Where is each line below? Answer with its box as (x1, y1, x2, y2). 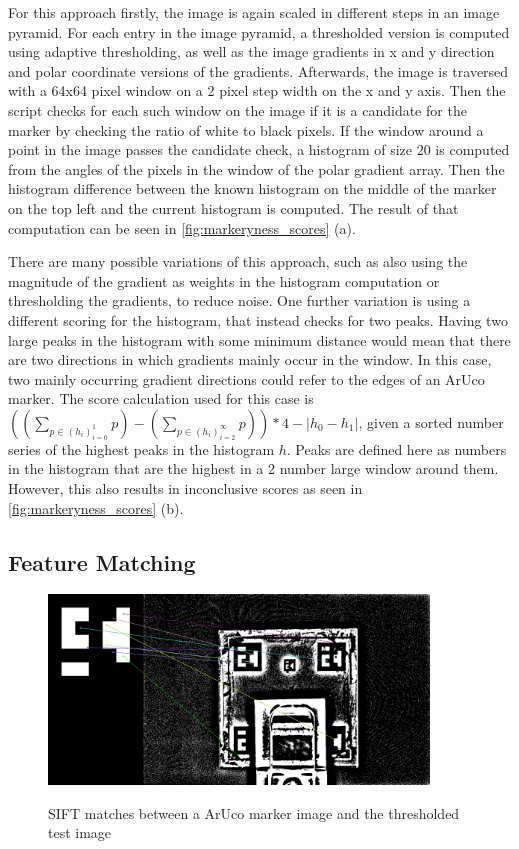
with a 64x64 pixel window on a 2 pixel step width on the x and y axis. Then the (8, 80, 506, 101)
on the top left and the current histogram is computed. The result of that (8, 197, 459, 218)
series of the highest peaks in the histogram (8, 438, 275, 459)
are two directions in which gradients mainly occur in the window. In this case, (8, 349, 492, 370)
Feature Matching (8, 546, 196, 577)
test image (48, 822, 112, 843)
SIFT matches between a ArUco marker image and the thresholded (48, 802, 460, 823)
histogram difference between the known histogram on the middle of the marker (8, 178, 497, 199)
